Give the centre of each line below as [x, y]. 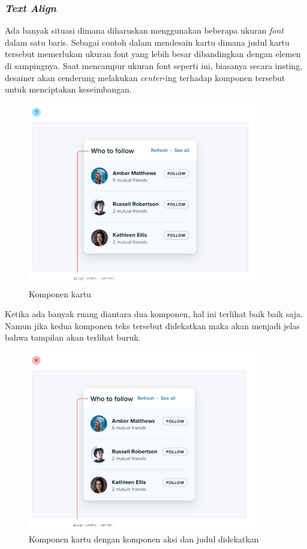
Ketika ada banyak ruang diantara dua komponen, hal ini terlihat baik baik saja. [154, 314]
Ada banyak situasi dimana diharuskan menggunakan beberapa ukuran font [145, 30]
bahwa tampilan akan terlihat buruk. [73, 337]
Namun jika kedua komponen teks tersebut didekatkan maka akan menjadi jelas [152, 325]
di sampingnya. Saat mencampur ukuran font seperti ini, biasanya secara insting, [154, 65]
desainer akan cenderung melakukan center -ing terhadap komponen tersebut [145, 77]
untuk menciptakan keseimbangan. [68, 89]
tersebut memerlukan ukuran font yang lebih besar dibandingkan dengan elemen [153, 54]
